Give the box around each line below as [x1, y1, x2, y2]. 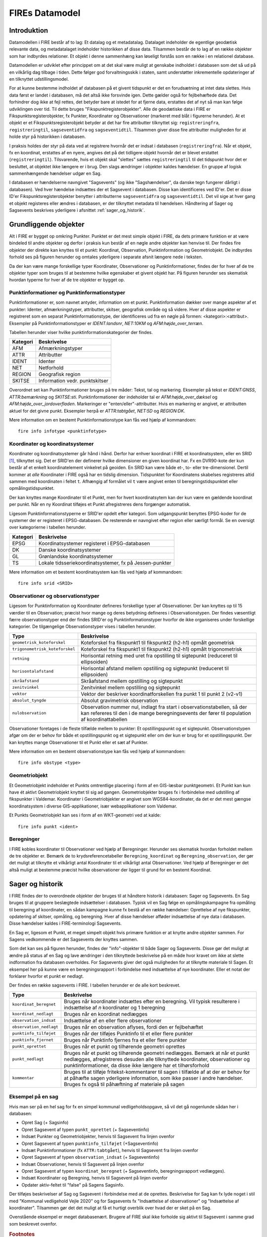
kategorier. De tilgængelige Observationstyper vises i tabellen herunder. [9, 623, 156, 629]
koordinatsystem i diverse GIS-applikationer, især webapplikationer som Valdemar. [9, 803, 178, 809]
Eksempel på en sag [9, 1094, 59, 1100]
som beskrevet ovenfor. [9, 1221, 57, 1227]
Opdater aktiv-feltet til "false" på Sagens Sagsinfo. [21, 1182, 125, 1188]
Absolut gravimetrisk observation [81, 697, 158, 704]
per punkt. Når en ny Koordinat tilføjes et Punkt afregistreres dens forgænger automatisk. [9, 501, 191, 507]
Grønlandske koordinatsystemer [39, 553, 113, 560]
